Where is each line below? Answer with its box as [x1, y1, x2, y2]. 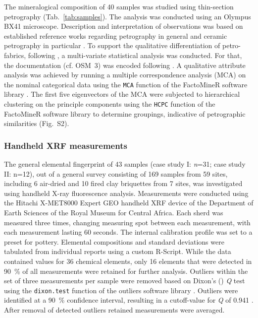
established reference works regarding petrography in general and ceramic [4, 30, 227, 41]
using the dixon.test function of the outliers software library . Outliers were [4, 285, 238, 295]
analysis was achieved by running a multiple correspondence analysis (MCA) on [4, 69, 246, 80]
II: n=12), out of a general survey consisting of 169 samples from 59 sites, [4, 168, 228, 179]
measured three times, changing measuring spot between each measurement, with [4, 217, 251, 227]
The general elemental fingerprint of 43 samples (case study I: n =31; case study [4, 159, 246, 169]
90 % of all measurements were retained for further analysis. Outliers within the [4, 265, 248, 276]
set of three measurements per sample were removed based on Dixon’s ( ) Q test [4, 275, 245, 286]
